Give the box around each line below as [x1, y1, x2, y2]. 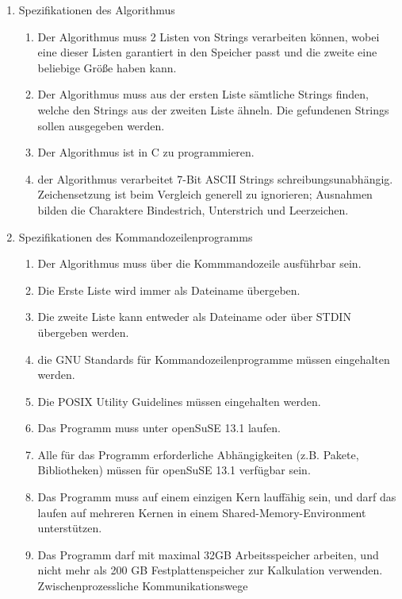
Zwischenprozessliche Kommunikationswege [37, 578, 248, 594]
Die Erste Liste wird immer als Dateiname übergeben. [37, 281, 301, 298]
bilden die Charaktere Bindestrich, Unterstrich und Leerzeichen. [37, 201, 349, 218]
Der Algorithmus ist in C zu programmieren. [37, 144, 255, 160]
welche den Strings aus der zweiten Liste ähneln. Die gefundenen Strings [37, 101, 389, 118]
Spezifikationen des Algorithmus [18, 2, 175, 17]
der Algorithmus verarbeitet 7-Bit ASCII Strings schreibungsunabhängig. [37, 170, 393, 187]
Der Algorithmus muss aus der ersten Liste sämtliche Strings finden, [37, 86, 369, 102]
